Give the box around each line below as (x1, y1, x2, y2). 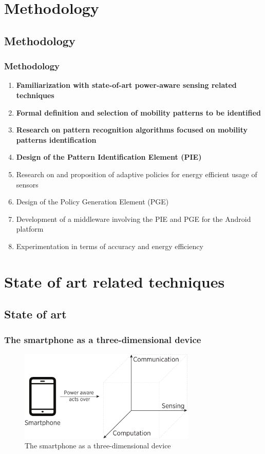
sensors (16, 179, 39, 190)
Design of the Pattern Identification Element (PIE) (16, 152, 202, 162)
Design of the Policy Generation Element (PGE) (16, 196, 169, 207)
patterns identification (16, 134, 97, 145)
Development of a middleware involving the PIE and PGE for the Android (16, 213, 251, 224)
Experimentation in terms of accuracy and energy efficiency (16, 240, 203, 251)
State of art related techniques (4, 271, 225, 292)
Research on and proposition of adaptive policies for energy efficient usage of (16, 168, 257, 179)
